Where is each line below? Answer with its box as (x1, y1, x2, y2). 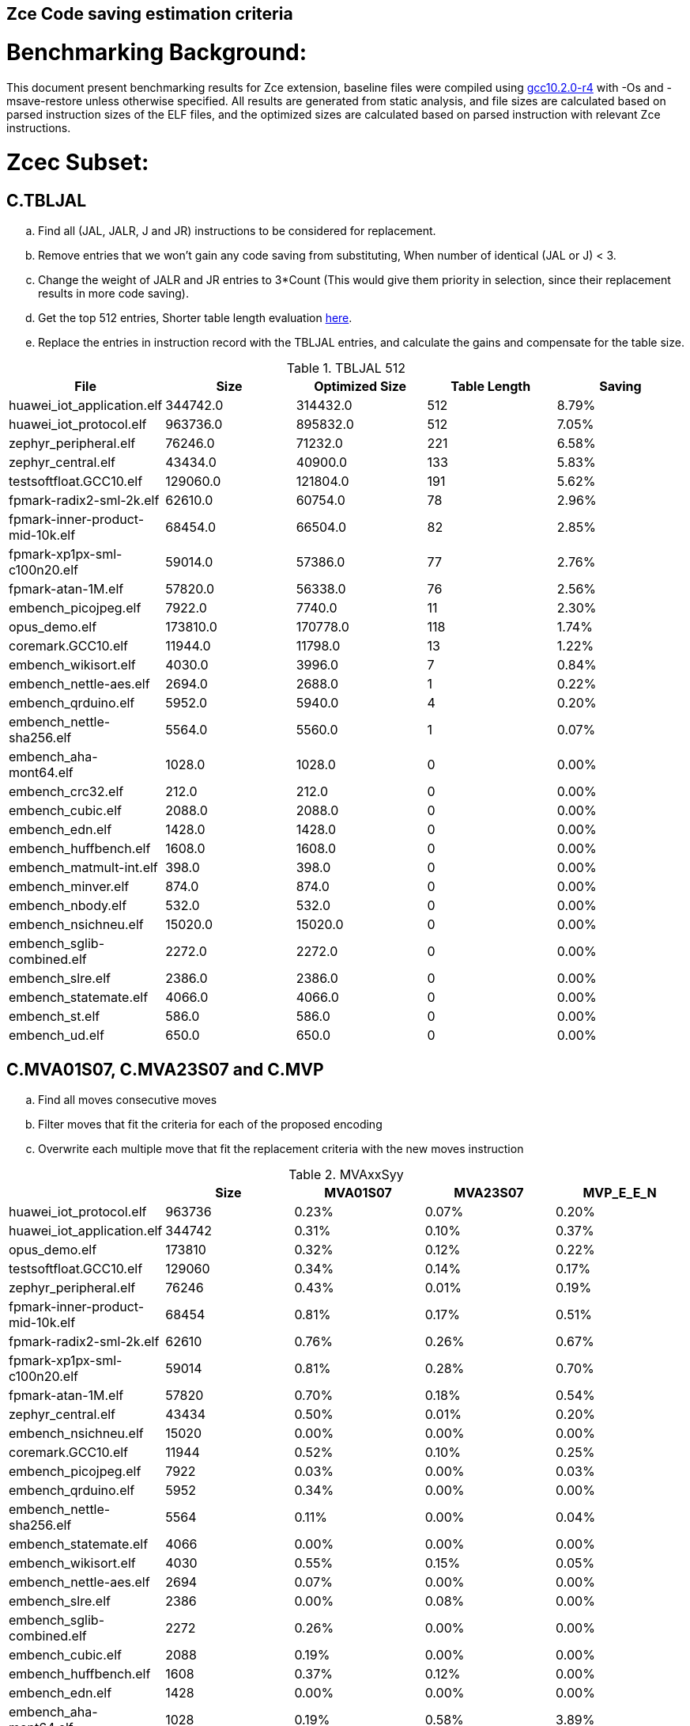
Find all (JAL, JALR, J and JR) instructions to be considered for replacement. (38, 224, 436, 238)
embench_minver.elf (9, 878, 130, 895)
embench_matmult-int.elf (9, 859, 158, 876)
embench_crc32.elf (9, 783, 124, 800)
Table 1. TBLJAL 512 (286, 360, 406, 377)
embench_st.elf (9, 1008, 100, 1025)
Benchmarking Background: (6, 38, 307, 66)
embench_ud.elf (9, 1027, 104, 1044)
